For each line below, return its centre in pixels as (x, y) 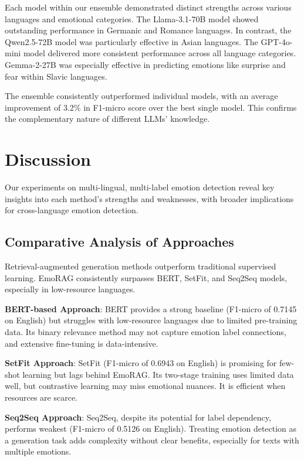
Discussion (48, 159)
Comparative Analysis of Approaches (119, 242)
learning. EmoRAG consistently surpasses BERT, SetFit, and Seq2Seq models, (146, 277)
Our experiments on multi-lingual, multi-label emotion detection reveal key (140, 187)
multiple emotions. (38, 451)
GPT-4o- (277, 41)
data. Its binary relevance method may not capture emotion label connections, (146, 332)
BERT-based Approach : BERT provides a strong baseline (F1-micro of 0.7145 (151, 308)
